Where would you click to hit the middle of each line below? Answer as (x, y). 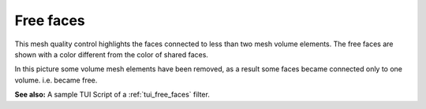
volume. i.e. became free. (56, 80)
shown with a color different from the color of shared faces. (112, 54)
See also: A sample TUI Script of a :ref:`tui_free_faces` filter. (112, 95)
